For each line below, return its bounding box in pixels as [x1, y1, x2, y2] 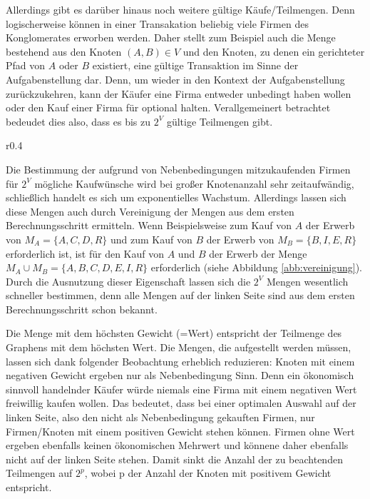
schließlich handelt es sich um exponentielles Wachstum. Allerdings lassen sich [6, 190, 346, 205]
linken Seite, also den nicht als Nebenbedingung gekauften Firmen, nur [6, 410, 315, 425]
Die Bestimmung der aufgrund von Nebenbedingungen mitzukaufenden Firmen [6, 161, 351, 176]
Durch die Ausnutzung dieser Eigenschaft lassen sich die [6, 273, 251, 288]
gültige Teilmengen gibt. [166, 114, 273, 128]
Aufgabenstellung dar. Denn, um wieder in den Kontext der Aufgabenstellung [6, 71, 345, 86]
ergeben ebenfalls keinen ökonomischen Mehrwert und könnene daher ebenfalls [6, 438, 349, 453]
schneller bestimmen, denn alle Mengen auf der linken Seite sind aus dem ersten [6, 288, 355, 303]
